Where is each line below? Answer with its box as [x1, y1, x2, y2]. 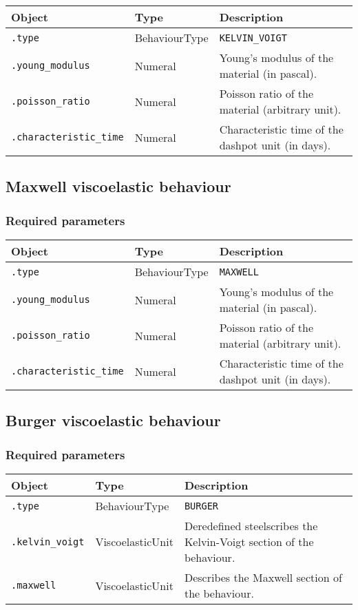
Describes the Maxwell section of [184, 569, 342, 585]
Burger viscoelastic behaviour [6, 410, 221, 431]
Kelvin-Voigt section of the [184, 534, 314, 549]
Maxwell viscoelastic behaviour [6, 176, 231, 197]
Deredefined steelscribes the [184, 518, 318, 534]
